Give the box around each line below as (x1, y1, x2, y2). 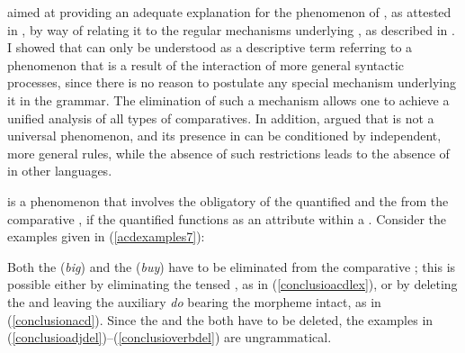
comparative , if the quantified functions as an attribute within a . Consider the (7, 209, 447, 228)
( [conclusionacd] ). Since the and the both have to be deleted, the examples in (7, 310, 434, 329)
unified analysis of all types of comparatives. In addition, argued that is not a (7, 108, 434, 127)
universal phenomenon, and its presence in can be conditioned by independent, (7, 126, 442, 145)
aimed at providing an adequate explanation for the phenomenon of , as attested (7, 3, 452, 21)
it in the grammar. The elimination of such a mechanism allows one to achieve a (7, 90, 450, 109)
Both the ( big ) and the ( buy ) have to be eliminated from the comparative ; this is (7, 257, 456, 276)
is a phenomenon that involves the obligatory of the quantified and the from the (7, 191, 449, 210)
